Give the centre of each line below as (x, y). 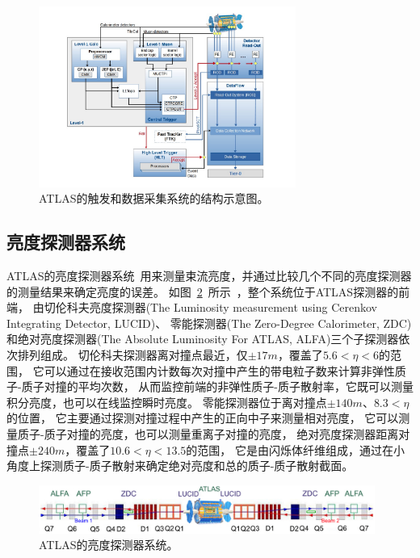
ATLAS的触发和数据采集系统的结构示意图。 (154, 198)
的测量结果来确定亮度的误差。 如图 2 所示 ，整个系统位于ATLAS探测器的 (203, 291)
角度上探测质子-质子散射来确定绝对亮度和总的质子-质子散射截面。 (180, 466)
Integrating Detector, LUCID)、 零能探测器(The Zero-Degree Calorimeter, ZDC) (209, 323)
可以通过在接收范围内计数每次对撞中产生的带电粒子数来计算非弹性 (219, 370)
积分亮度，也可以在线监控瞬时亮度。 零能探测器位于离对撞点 (167, 402)
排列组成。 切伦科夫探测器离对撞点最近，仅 (132, 354)
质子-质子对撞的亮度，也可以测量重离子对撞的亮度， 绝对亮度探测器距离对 (214, 433)
